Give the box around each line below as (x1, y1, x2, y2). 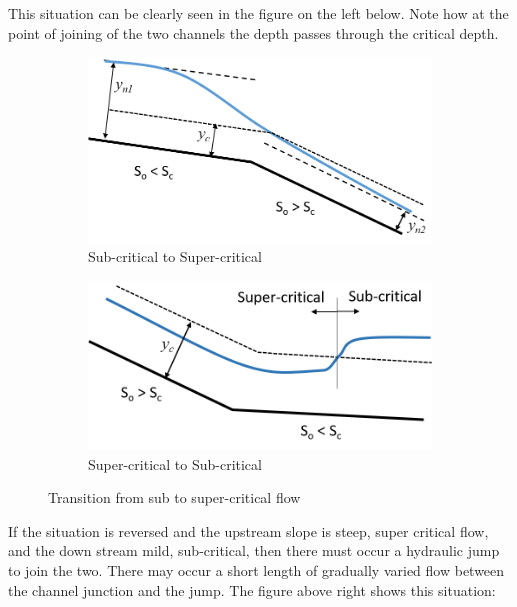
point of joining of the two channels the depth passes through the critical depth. (8, 22, 499, 43)
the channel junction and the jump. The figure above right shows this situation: (8, 579, 496, 600)
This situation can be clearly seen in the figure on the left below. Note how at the (8, 3, 509, 23)
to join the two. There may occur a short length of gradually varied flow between (8, 559, 505, 580)
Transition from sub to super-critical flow (48, 487, 301, 508)
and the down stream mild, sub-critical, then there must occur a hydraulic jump (8, 540, 500, 561)
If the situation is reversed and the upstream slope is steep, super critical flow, (8, 520, 489, 541)
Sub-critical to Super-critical (88, 246, 262, 267)
